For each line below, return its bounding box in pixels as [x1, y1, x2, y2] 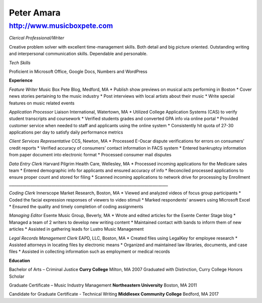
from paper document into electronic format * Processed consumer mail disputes [9, 152, 172, 158]
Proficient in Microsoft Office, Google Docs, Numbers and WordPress [9, 68, 147, 74]
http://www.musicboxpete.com [9, 21, 114, 30]
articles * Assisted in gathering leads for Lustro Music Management [9, 226, 144, 232]
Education [9, 257, 30, 263]
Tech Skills [9, 60, 31, 66]
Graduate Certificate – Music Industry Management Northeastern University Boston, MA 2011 [9, 282, 197, 288]
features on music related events [9, 100, 75, 106]
